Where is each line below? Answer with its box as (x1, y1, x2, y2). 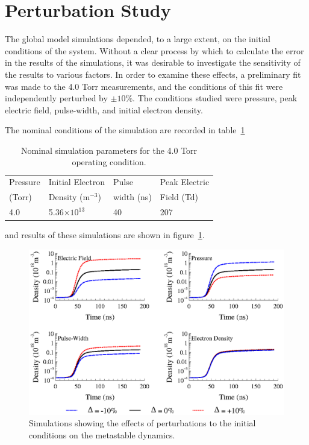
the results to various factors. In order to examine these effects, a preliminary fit (5, 68, 301, 80)
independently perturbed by (5, 92, 108, 104)
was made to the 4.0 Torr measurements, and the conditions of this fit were (5, 80, 283, 92)
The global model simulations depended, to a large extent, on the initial (5, 33, 270, 45)
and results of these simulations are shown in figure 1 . (5, 229, 205, 241)
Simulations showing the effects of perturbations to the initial (29, 417, 256, 429)
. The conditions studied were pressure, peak (133, 92, 298, 104)
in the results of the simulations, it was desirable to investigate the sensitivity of (5, 56, 301, 69)
